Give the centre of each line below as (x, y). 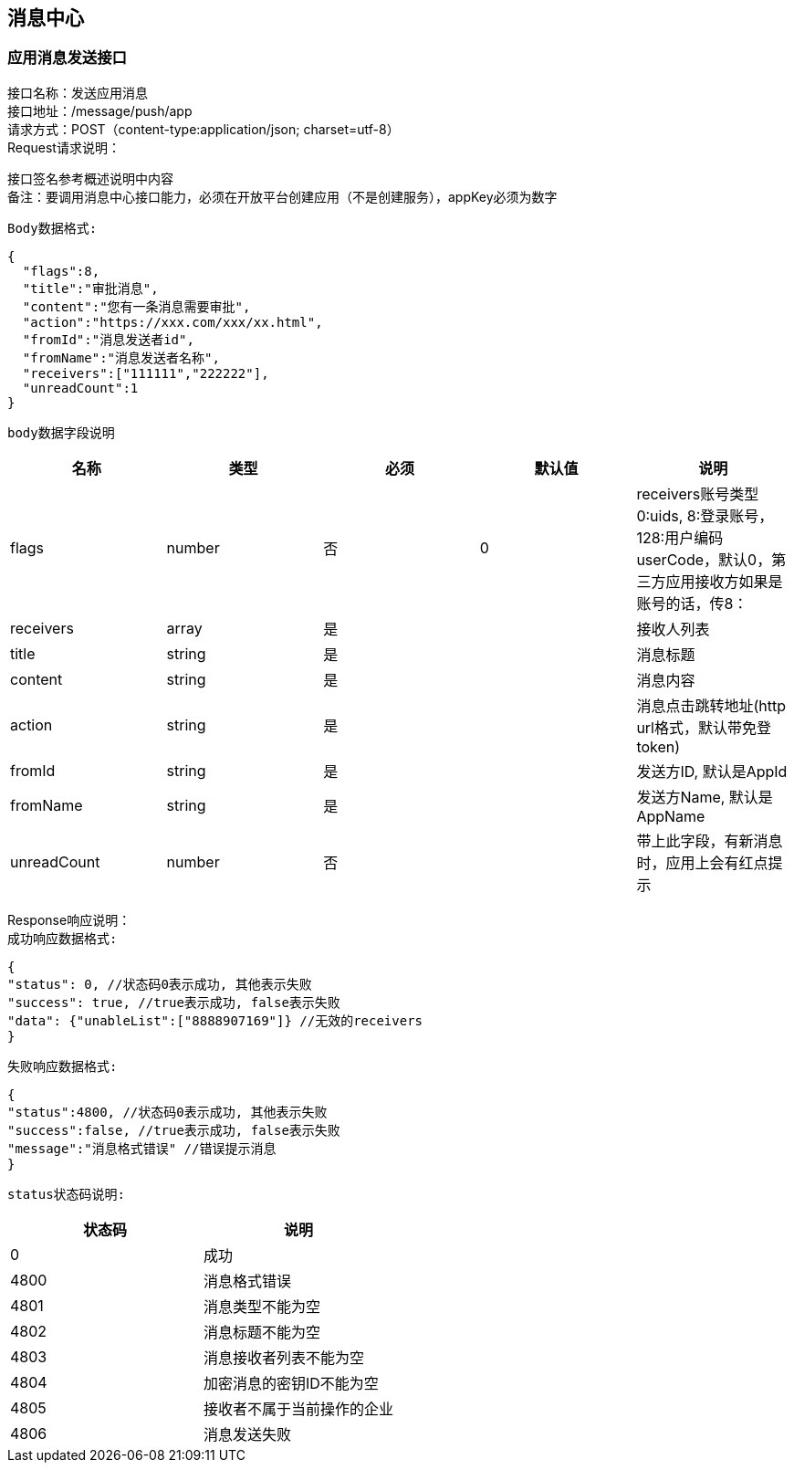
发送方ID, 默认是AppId (712, 771)
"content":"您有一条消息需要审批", (136, 306)
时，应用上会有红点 (702, 862)
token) (658, 746)
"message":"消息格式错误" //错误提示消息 (142, 1148)
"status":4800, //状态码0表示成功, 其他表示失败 (167, 1112)
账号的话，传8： (692, 603)
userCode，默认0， (704, 559)
